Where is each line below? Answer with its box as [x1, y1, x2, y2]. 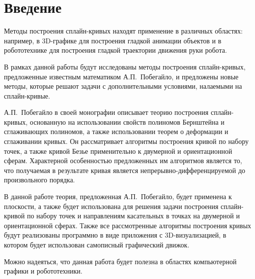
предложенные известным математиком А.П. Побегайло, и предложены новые [4, 71, 239, 81]
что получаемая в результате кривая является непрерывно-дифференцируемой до [4, 165, 246, 175]
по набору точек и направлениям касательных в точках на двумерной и [27, 210, 240, 221]
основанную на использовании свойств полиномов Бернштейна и [29, 116, 225, 127]
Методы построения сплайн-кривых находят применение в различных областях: [4, 26, 243, 36]
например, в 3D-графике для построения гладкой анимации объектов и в [4, 35, 222, 45]
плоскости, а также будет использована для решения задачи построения [4, 201, 219, 211]
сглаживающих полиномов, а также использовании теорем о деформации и [4, 126, 228, 137]
